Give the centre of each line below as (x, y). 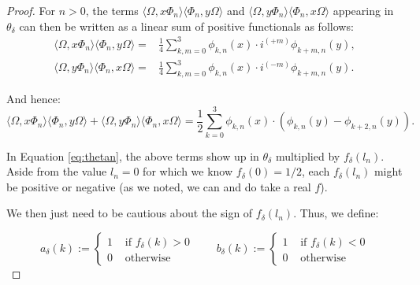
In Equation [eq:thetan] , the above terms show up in (133, 155)
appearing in (363, 10)
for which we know (188, 171)
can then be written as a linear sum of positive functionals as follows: (186, 26)
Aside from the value (57, 171)
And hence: (33, 98)
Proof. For (31, 10)
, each (316, 171)
